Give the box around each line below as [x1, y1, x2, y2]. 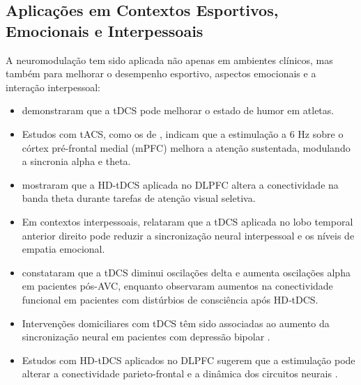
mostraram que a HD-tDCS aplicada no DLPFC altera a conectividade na [22, 177, 339, 191]
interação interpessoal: [6, 79, 100, 94]
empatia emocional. [22, 242, 105, 256]
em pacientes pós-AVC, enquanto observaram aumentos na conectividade [22, 278, 333, 293]
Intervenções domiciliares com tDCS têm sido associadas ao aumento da [22, 315, 330, 330]
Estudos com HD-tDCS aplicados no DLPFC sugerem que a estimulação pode [22, 352, 355, 367]
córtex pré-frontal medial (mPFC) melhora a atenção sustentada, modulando [22, 140, 351, 155]
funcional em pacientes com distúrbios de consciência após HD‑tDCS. [22, 292, 318, 306]
